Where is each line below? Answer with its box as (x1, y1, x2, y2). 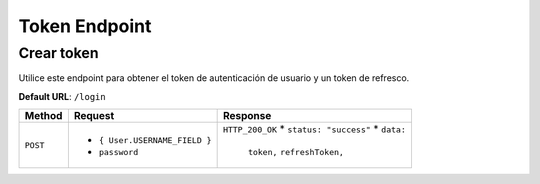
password (98, 147, 139, 158)
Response (222, 109, 272, 123)
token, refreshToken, (247, 147, 345, 158)
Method (24, 109, 63, 123)
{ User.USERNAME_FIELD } (98, 135, 212, 146)
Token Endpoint (18, 15, 152, 37)
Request (73, 109, 115, 123)
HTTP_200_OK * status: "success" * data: (222, 122, 407, 136)
